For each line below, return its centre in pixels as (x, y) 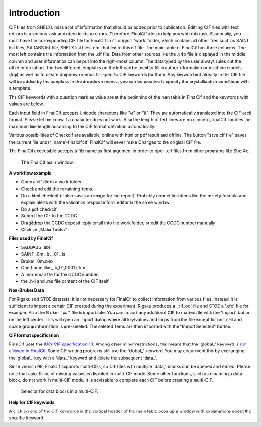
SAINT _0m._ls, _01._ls (43, 254)
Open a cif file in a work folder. (52, 182)
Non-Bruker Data (26, 290)
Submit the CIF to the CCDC (49, 216)
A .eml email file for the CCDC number (59, 275)
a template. (20, 88)
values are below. (26, 104)
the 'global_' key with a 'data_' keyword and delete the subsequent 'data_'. (83, 358)
